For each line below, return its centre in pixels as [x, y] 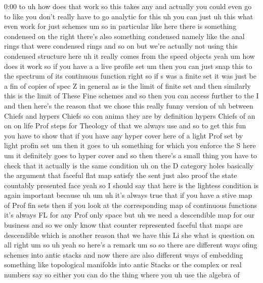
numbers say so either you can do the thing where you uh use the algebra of [122, 275]
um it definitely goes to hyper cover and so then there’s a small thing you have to [131, 155]
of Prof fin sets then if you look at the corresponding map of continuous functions [131, 205]
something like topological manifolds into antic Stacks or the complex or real [123, 264]
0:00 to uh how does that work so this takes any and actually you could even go [128, 6]
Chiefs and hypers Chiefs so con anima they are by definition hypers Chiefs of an [130, 115]
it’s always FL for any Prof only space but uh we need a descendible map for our [129, 215]
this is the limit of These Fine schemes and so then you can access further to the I [131, 96]
